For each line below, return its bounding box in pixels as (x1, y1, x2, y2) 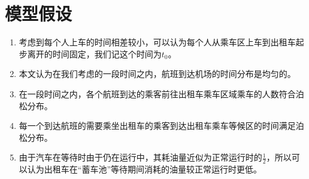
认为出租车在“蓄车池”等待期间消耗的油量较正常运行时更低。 (27, 163, 262, 175)
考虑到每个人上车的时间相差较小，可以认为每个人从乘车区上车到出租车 (19, 36, 296, 48)
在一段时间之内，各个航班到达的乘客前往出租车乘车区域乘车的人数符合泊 (19, 87, 304, 100)
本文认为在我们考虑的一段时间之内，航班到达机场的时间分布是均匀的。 (19, 67, 296, 80)
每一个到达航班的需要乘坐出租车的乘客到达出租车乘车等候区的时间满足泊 (19, 119, 304, 132)
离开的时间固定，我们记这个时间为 (27, 47, 162, 60)
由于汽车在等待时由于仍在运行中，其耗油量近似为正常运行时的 (19, 151, 262, 163)
